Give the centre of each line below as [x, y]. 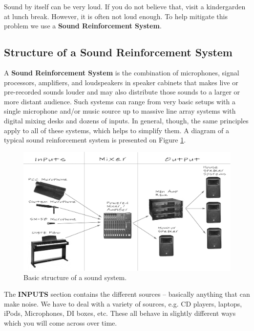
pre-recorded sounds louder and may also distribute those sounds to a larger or [122, 92]
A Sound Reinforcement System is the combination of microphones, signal [122, 72]
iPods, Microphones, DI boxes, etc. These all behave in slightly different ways [120, 313]
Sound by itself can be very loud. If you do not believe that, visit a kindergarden [125, 6]
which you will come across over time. [61, 322]
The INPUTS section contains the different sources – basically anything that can [127, 294]
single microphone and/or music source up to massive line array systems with [120, 111]
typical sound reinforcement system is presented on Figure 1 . [95, 140]
